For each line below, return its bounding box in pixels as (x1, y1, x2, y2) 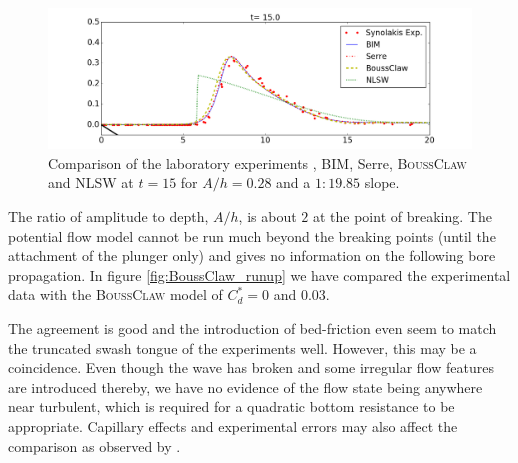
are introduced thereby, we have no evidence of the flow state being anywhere (8, 376, 483, 397)
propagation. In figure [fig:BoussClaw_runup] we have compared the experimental (8, 264, 511, 285)
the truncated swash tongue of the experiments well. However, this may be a (8, 337, 477, 358)
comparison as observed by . (8, 435, 181, 456)
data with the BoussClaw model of (8, 284, 223, 305)
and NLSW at (48, 172, 134, 193)
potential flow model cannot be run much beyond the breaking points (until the (8, 225, 496, 246)
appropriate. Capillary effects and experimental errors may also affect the (8, 415, 458, 436)
